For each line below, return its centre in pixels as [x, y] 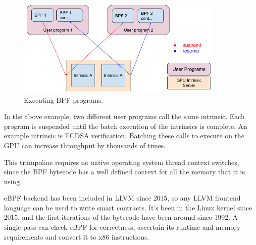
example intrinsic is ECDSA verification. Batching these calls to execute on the [124, 136]
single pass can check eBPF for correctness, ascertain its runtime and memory [122, 227]
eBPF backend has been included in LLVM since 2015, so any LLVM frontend [122, 198]
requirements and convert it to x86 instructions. [77, 236]
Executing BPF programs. [64, 100]
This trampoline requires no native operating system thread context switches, [122, 162]
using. [13, 181]
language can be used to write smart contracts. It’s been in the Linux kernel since [128, 207]
